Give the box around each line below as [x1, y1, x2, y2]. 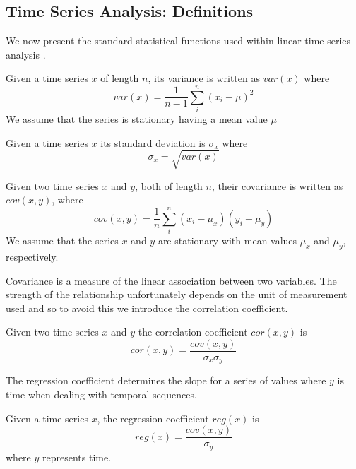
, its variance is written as [148, 71, 260, 85]
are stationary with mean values [158, 233, 297, 248]
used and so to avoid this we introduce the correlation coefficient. [6, 300, 288, 315]
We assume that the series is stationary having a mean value [6, 112, 268, 126]
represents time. [42, 449, 112, 464]
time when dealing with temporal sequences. [6, 387, 197, 402]
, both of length [135, 178, 203, 193]
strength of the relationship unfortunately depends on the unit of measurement [6, 287, 348, 302]
